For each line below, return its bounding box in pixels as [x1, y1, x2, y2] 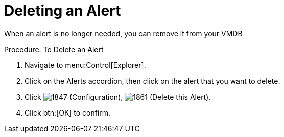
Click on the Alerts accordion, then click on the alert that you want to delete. [25, 76, 280, 85]
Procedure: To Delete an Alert [4, 44, 104, 54]
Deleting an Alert [4, 2, 121, 19]
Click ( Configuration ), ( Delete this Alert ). [25, 92, 211, 101]
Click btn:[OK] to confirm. [25, 108, 111, 117]
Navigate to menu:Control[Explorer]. [25, 60, 146, 70]
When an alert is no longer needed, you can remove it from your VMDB [4, 29, 243, 38]
